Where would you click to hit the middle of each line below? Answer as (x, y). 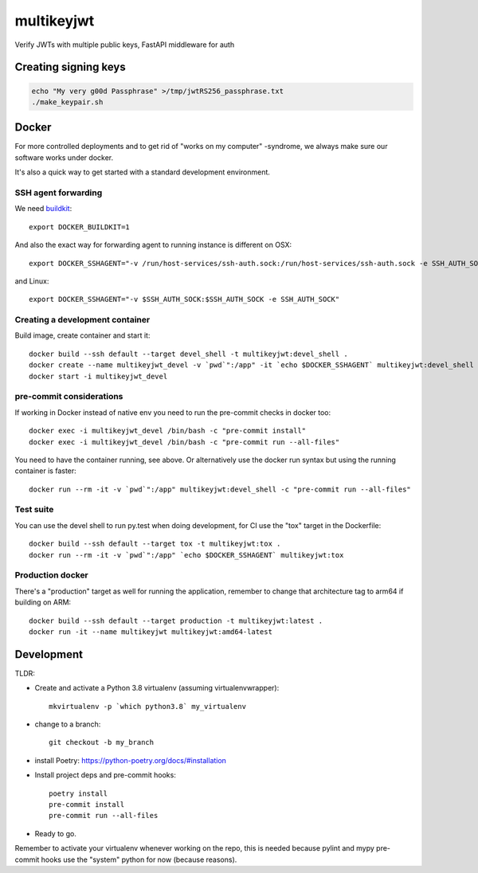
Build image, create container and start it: (82, 335)
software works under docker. (64, 157)
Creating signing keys (71, 67)
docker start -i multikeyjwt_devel (98, 376)
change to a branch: (68, 724)
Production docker (52, 575)
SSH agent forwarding (59, 193)
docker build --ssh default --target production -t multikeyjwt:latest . (176, 620)
